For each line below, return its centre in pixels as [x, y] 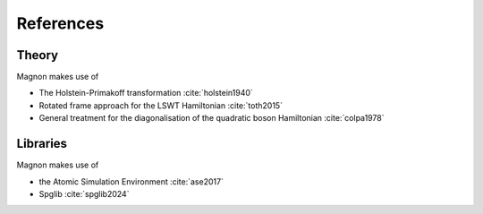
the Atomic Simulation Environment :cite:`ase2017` [131, 181]
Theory [38, 55]
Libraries [42, 144]
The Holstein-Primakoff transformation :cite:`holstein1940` [146, 93]
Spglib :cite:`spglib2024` [84, 193]
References [60, 23]
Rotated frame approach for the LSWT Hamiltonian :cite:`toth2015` [161, 105]
